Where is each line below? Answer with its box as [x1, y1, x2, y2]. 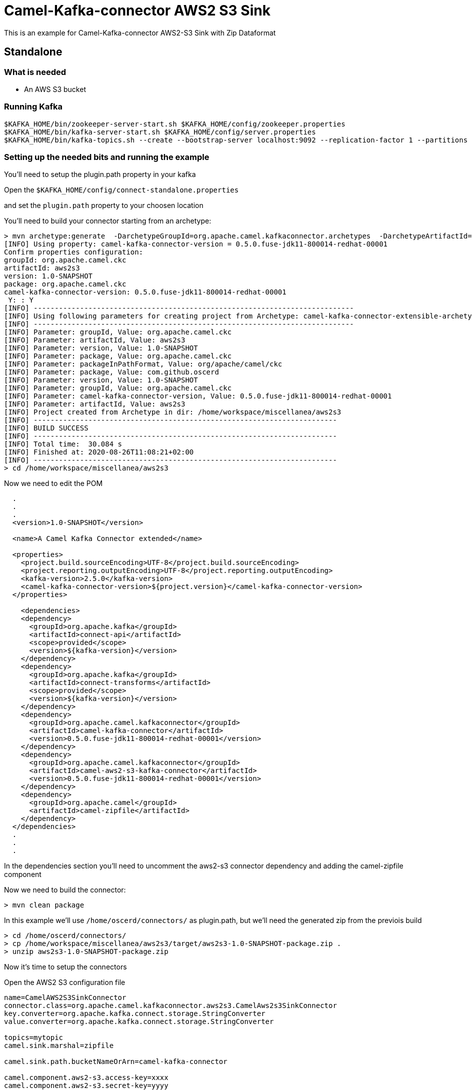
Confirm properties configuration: [4, 248, 143, 256]
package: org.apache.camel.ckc [4, 280, 126, 288]
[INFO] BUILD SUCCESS [4, 424, 88, 432]
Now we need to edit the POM [4, 479, 103, 488]
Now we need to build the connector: [4, 885, 126, 894]
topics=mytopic [4, 1033, 63, 1042]
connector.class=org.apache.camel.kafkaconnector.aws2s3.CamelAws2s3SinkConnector [4, 1001, 337, 1010]
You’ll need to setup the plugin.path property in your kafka [4, 170, 196, 179]
